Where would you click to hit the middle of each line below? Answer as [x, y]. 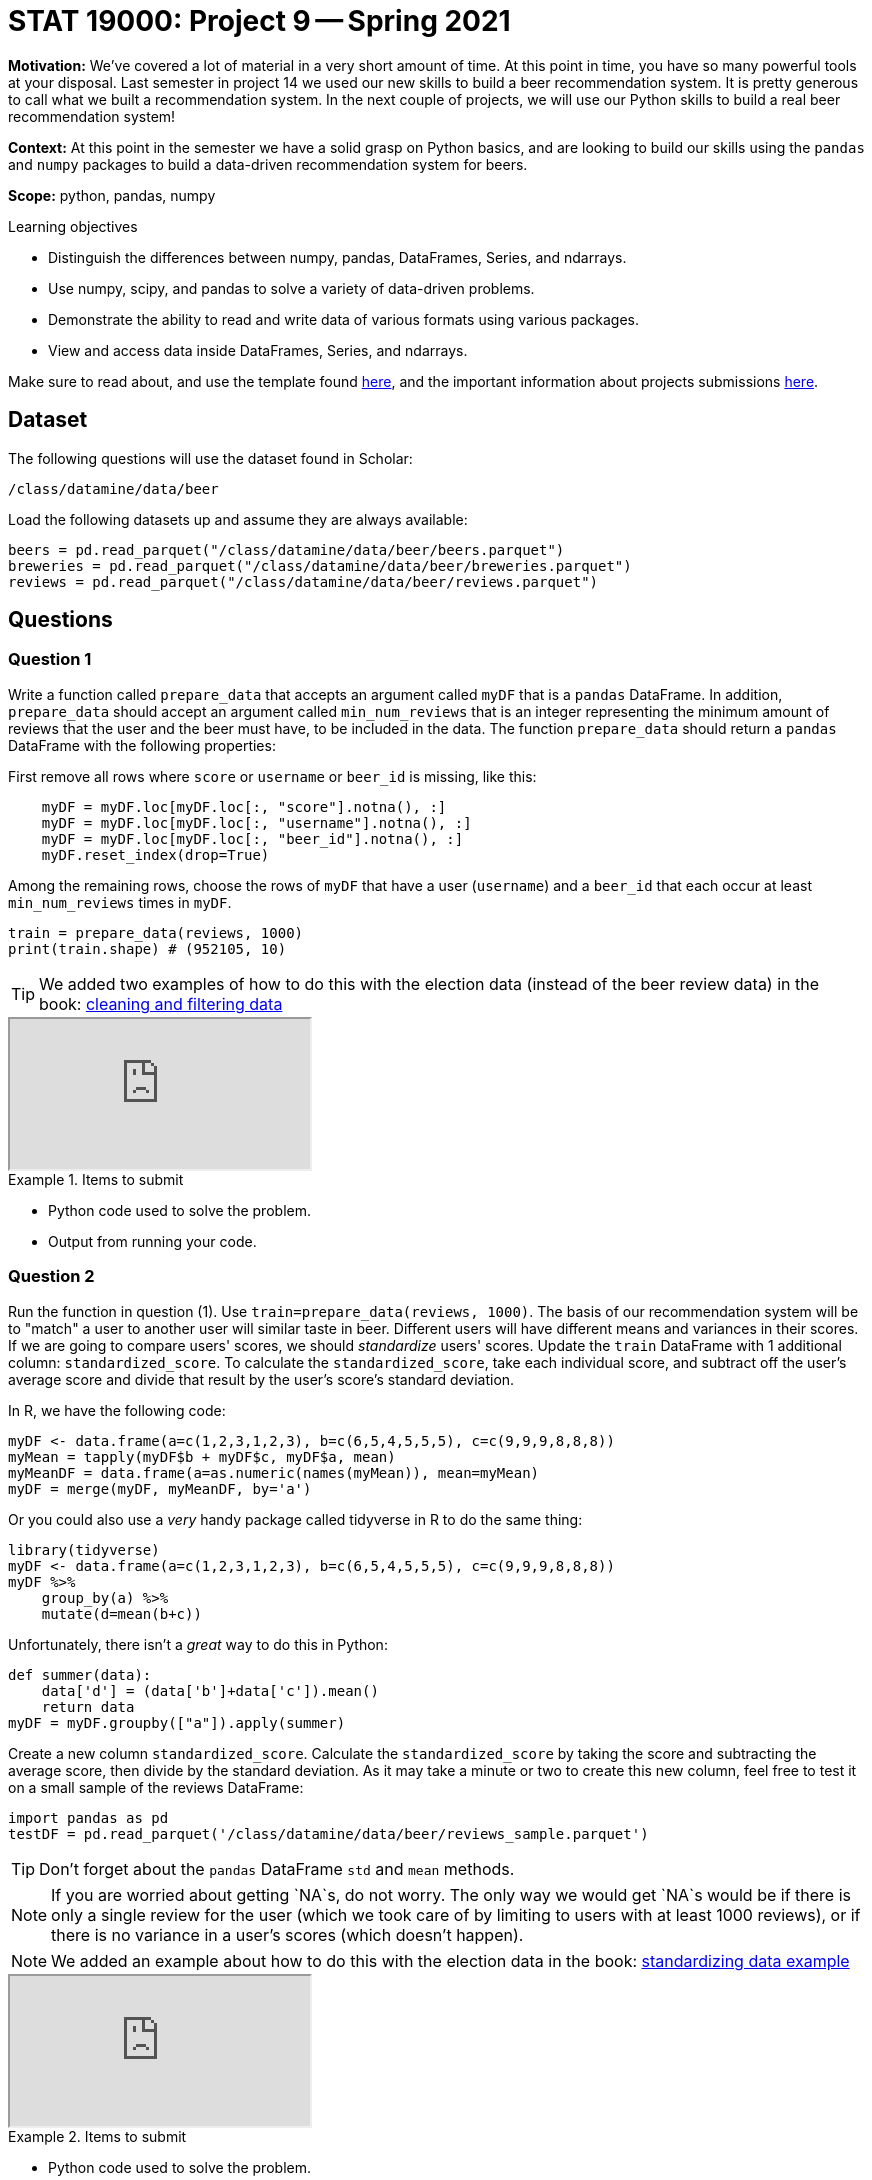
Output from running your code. [152, 1241]
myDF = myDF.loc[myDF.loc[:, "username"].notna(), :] [256, 822]
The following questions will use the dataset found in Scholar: [210, 458]
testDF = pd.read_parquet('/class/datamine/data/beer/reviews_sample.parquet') [328, 1833]
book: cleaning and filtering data [161, 1003]
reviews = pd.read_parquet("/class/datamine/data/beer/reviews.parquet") [303, 581]
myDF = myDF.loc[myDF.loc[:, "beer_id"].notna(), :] [252, 838]
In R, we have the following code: [117, 1410]
